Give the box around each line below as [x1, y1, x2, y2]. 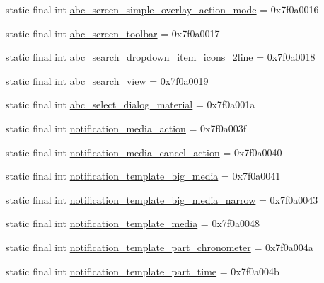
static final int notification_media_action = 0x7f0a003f [6, 120, 247, 135]
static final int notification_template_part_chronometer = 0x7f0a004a [6, 239, 313, 254]
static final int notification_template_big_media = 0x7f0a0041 [6, 168, 281, 183]
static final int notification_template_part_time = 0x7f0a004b [6, 263, 279, 278]
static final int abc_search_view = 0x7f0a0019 [6, 73, 209, 88]
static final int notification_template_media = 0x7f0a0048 [6, 216, 260, 231]
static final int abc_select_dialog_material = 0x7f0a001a [6, 97, 255, 112]
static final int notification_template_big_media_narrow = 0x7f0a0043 [6, 192, 318, 207]
